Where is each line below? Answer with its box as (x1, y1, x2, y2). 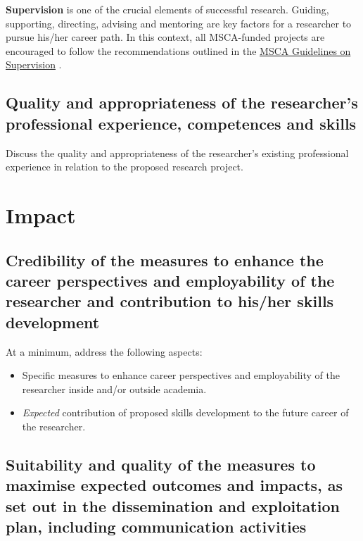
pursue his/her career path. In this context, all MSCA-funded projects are (6, 30, 325, 44)
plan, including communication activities (6, 516, 307, 537)
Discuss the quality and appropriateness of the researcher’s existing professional (6, 145, 349, 160)
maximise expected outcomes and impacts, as (6, 474, 343, 496)
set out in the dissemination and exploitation (6, 495, 340, 516)
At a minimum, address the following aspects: (6, 344, 203, 359)
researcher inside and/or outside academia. (22, 381, 207, 396)
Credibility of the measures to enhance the (6, 249, 324, 270)
